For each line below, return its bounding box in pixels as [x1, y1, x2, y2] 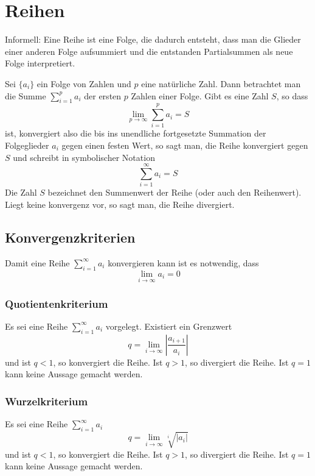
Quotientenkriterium [5, 296, 108, 311]
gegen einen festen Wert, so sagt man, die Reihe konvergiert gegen [61, 139, 308, 152]
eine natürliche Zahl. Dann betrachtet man [141, 77, 301, 90]
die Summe [5, 89, 46, 102]
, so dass [276, 89, 308, 102]
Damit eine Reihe [5, 256, 70, 269]
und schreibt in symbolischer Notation [13, 151, 155, 163]
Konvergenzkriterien [5, 227, 136, 246]
